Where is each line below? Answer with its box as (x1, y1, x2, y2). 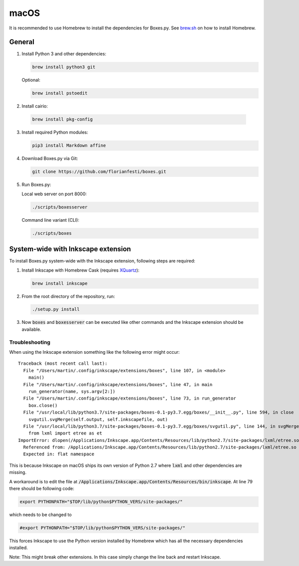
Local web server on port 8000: (21, 191, 87, 197)
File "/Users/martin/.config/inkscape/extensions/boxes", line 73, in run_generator (23, 396, 236, 401)
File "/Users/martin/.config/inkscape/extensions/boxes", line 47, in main (23, 382, 213, 387)
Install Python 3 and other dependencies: (21, 51, 107, 57)
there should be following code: (9, 486, 74, 492)
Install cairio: (21, 103, 48, 109)
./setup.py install (32, 306, 80, 312)
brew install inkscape (32, 281, 88, 286)
